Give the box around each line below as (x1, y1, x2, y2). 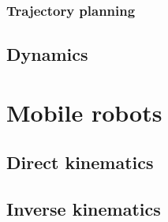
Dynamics (6, 42, 88, 66)
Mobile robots (6, 96, 162, 128)
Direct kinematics (6, 150, 154, 175)
